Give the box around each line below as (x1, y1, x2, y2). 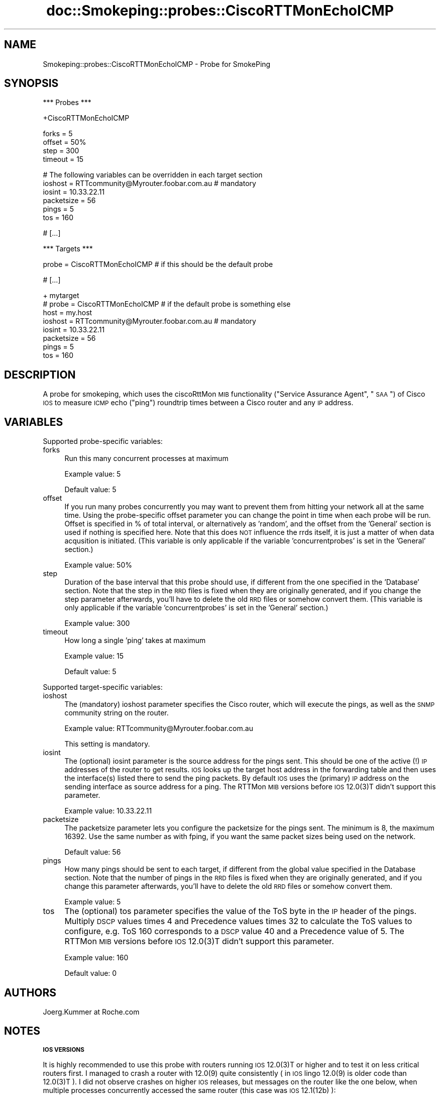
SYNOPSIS (4, 77, 59, 90)
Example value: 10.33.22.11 (64, 806, 152, 815)
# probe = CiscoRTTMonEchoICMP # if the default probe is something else (43, 300, 291, 309)
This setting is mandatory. (64, 740, 150, 749)
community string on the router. (64, 708, 169, 717)
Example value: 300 (64, 619, 130, 628)
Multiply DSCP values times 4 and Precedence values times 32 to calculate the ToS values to (64, 916, 412, 927)
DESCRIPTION (4, 368, 76, 381)
